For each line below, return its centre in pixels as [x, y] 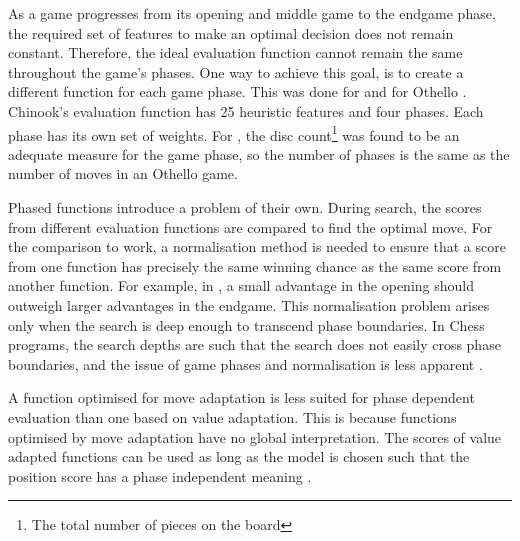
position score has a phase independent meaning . [160, 475]
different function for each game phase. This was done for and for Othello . [237, 91]
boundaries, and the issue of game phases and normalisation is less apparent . [245, 363]
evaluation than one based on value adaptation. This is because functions [232, 416]
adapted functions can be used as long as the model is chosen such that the [239, 456]
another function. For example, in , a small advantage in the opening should [241, 285]
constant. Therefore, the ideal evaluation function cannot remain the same [235, 52]
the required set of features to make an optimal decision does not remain [231, 32]
